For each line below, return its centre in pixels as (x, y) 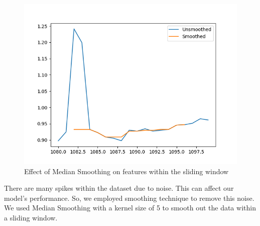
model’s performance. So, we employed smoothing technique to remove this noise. (129, 198)
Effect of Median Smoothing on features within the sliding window (126, 171)
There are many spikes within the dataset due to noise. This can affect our (119, 188)
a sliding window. (31, 217)
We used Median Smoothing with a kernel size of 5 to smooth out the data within (130, 208)
